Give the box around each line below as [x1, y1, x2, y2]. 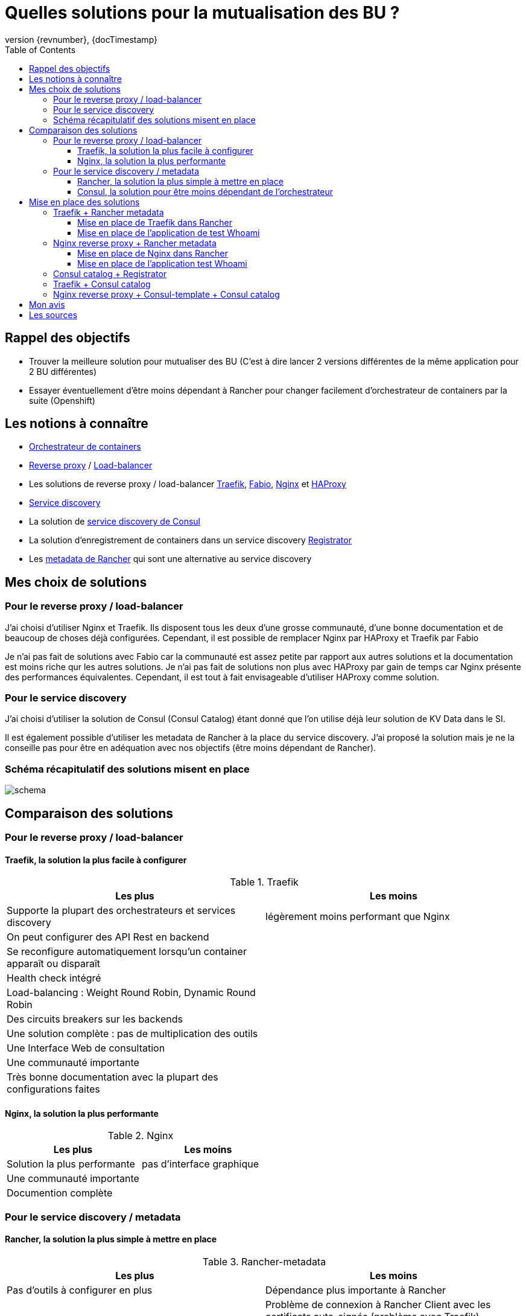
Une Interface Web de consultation [7, 1042, 165, 1055]
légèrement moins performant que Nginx [265, 910, 450, 923]
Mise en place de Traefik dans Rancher [77, 217, 233, 228]
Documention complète [7, 1187, 113, 1199]
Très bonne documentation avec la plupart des [7, 1071, 218, 1084]
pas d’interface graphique [141, 1158, 259, 1171]
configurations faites [7, 1083, 100, 1096]
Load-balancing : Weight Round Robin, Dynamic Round [7, 986, 256, 999]
